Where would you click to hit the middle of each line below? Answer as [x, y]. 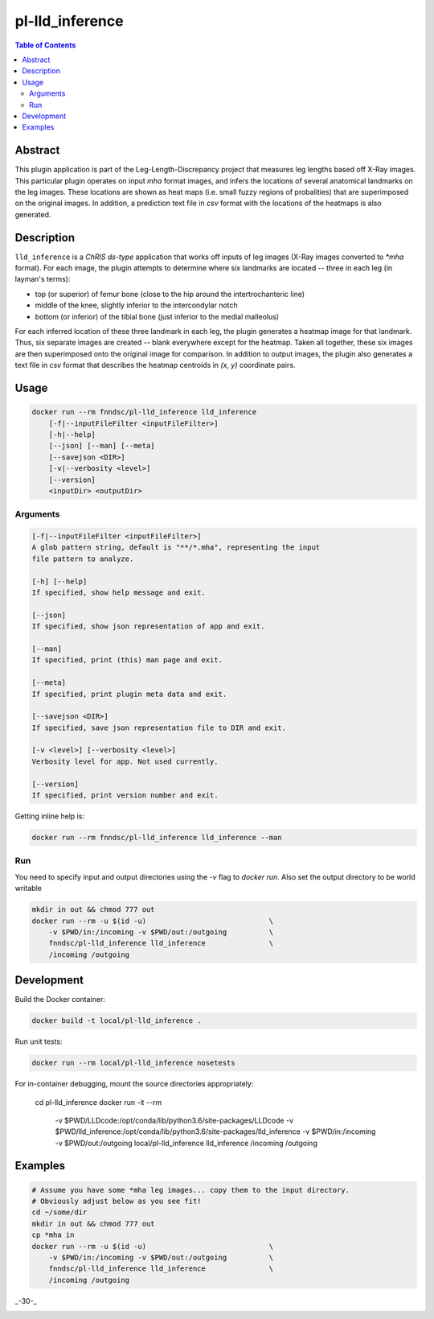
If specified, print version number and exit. [125, 796]
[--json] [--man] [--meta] [102, 446]
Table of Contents [45, 45]
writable [28, 888]
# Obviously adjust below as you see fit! [117, 1202]
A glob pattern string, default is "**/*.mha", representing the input [176, 548]
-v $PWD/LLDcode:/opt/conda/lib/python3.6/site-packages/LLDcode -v [174, 1120]
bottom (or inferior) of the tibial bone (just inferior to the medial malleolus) [157, 316]
